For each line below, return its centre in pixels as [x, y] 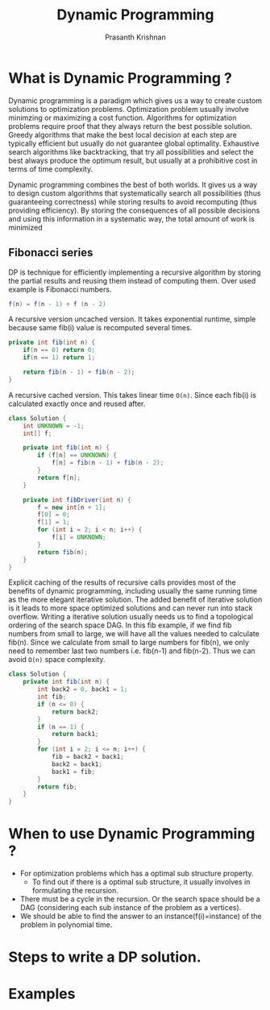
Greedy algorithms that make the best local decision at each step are [123, 135]
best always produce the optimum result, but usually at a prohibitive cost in [133, 160]
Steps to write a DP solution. [105, 957]
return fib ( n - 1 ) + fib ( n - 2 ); [79, 372]
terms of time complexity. [51, 169]
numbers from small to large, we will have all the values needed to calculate [134, 634]
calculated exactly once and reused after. [77, 404]
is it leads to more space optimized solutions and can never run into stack [131, 608]
